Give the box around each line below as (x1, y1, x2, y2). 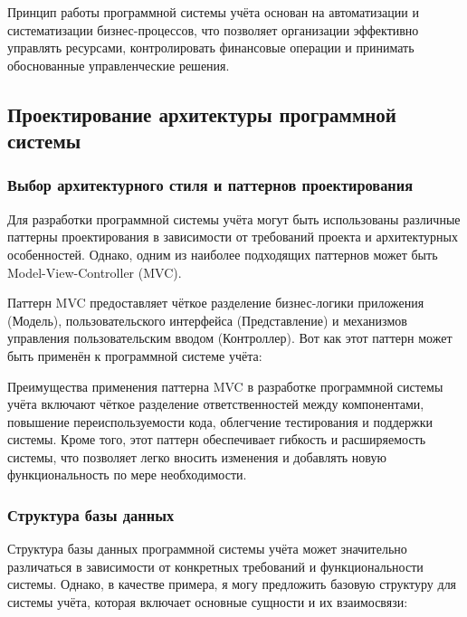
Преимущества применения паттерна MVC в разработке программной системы (7, 376, 443, 395)
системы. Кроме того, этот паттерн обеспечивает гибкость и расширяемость (7, 430, 426, 449)
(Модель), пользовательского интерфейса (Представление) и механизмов (7, 310, 407, 329)
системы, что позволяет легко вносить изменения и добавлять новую (7, 447, 386, 466)
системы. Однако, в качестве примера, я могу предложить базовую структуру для (7, 574, 457, 593)
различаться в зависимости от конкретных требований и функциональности (7, 556, 424, 575)
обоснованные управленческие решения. (7, 55, 230, 74)
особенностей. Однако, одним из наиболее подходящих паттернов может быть (7, 244, 438, 263)
